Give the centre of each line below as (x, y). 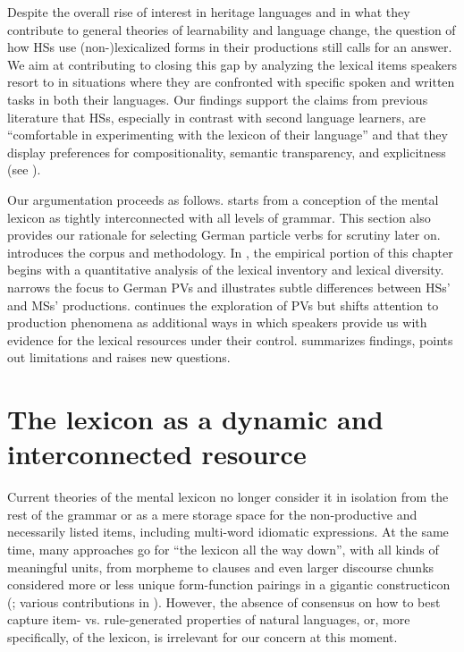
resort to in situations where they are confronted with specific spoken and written (231, 82)
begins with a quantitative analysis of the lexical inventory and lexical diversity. (226, 270)
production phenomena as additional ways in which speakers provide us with (217, 322)
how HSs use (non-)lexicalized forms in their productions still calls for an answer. (230, 47)
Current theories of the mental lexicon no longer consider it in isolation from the (228, 497)
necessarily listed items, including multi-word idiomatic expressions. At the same (228, 532)
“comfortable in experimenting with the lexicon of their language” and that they (228, 135)
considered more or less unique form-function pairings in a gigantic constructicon (229, 584)
